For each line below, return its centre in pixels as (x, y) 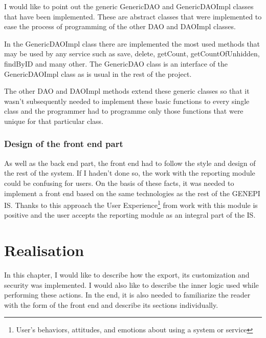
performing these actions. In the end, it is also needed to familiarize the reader (127, 295)
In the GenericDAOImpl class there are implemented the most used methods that (132, 43)
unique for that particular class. (54, 121)
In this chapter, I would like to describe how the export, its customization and (127, 275)
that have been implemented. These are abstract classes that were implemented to (133, 16)
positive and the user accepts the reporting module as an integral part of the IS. (130, 215)
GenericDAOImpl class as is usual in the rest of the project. (98, 73)
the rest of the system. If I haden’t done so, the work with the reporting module (130, 173)
